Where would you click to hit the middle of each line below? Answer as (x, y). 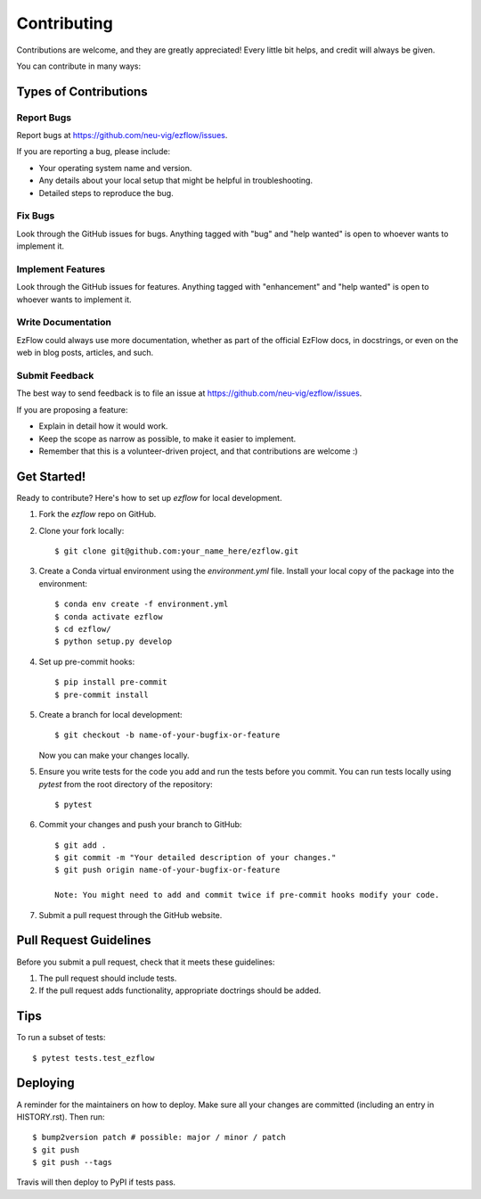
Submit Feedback (55, 376)
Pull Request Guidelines (84, 940)
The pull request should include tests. (108, 978)
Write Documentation (64, 323)
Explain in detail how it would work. (103, 426)
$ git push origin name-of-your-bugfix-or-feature (167, 870)
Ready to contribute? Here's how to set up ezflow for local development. (149, 497)
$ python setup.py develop (114, 641)
